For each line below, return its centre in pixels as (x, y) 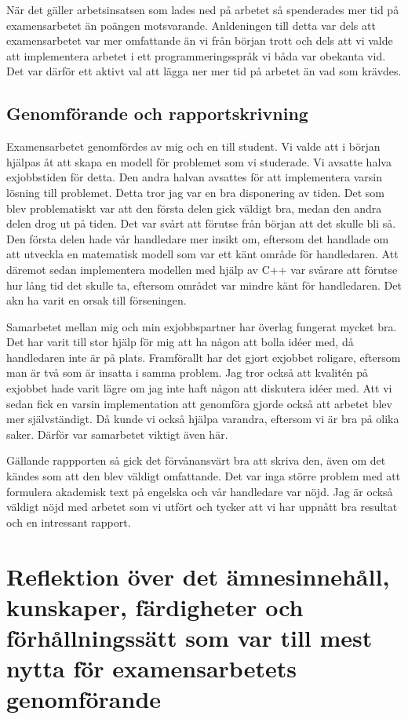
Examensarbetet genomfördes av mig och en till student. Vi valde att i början (193, 146)
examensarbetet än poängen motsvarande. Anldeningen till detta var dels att (191, 25)
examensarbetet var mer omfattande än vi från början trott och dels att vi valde (200, 40)
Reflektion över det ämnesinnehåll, (198, 576)
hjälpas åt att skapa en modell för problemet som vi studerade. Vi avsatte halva (199, 161)
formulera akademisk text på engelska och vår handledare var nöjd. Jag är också (200, 491)
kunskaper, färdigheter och (155, 606)
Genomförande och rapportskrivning (157, 113)
